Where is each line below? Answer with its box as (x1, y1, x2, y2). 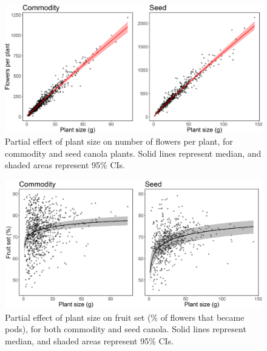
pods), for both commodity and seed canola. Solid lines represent (5, 323, 246, 335)
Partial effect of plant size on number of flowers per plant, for (5, 135, 233, 148)
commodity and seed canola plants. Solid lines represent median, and (5, 146, 262, 159)
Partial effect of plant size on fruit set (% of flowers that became (5, 310, 245, 323)
